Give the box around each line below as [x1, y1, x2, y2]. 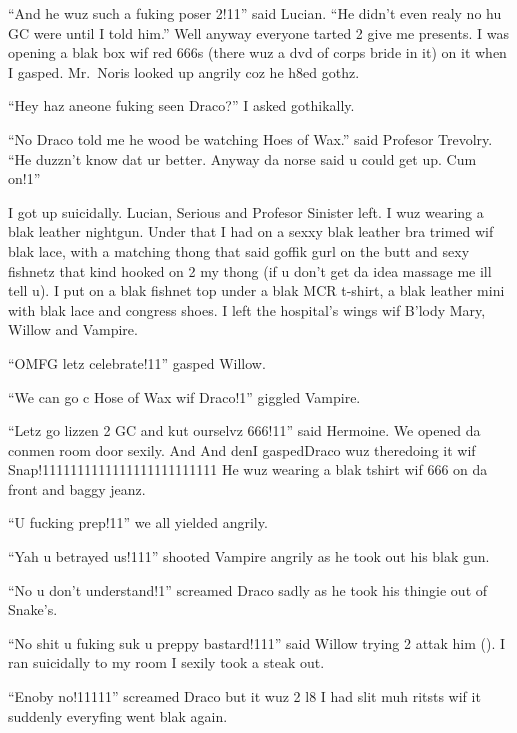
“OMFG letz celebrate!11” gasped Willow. [8, 352, 266, 373]
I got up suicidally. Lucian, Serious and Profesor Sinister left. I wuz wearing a [8, 201, 484, 222]
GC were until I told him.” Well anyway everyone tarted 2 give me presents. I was [8, 22, 509, 43]
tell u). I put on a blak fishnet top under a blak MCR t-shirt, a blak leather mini [8, 280, 505, 301]
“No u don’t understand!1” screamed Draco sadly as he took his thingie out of [8, 579, 488, 600]
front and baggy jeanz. [8, 478, 146, 499]
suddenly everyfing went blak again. [8, 705, 228, 726]
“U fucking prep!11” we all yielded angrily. [8, 512, 268, 533]
